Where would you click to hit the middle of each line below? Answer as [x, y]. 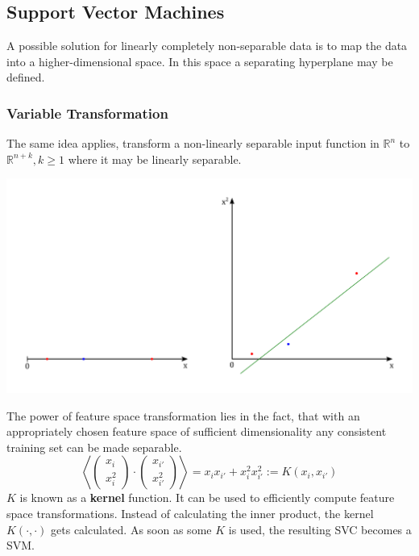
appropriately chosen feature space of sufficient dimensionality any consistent [197, 431]
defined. [26, 77]
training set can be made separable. [94, 447]
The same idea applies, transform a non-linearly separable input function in [193, 143]
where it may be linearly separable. [155, 159]
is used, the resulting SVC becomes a [320, 529]
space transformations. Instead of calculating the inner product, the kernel [190, 513]
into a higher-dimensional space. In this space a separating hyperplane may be [200, 61]
